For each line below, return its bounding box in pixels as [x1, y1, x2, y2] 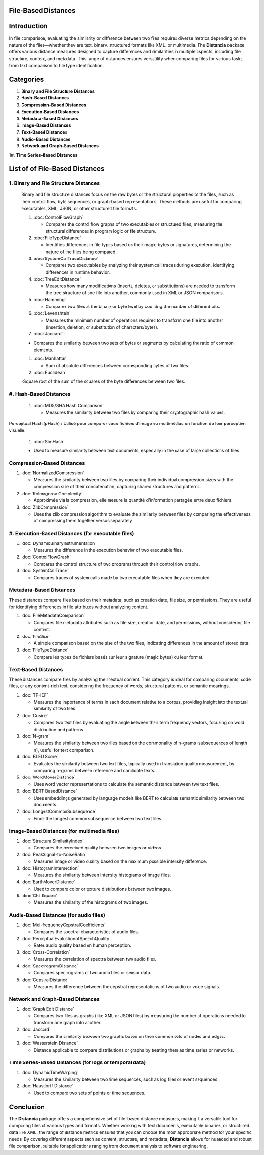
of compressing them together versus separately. [33, 518, 133, 524]
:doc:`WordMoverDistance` [21, 774, 76, 780]
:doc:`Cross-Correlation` [21, 949, 71, 955]
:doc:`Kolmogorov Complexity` [21, 490, 83, 496]
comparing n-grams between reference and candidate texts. [33, 768, 155, 773]
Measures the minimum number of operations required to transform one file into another [45, 317, 223, 323]
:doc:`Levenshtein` [33, 310, 71, 316]
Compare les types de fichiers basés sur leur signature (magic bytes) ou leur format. [33, 654, 204, 660]
